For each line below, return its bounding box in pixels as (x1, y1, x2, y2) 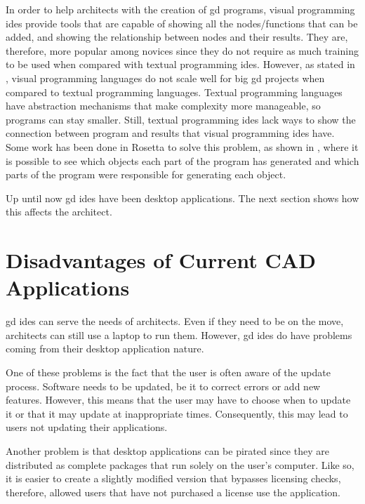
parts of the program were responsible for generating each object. (6, 167, 286, 182)
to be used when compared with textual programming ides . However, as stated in (6, 57, 355, 72)
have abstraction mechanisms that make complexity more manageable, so (6, 98, 321, 113)
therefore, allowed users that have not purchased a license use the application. (6, 484, 340, 499)
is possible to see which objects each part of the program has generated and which (6, 153, 359, 168)
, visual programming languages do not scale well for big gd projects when (6, 70, 325, 85)
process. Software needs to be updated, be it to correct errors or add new (6, 378, 321, 393)
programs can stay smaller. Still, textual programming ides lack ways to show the (6, 112, 356, 126)
